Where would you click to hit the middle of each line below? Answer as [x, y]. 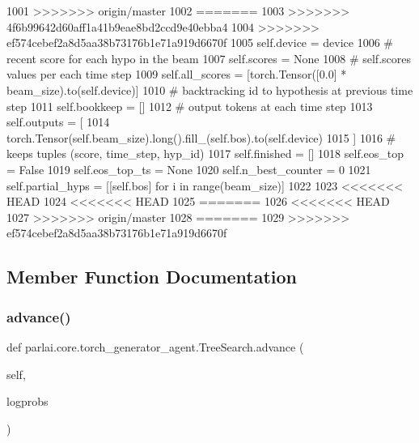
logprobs [28, 401]
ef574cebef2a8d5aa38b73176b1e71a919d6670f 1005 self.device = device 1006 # [200, 43]
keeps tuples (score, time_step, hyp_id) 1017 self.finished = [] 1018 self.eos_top [205, 153]
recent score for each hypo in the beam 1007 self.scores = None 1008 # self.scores [209, 58]
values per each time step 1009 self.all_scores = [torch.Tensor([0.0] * [177, 74]
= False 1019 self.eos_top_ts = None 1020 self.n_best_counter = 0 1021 [189, 169]
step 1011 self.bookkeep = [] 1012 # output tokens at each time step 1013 [190, 106]
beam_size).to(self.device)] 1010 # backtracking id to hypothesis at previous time [210, 89]
